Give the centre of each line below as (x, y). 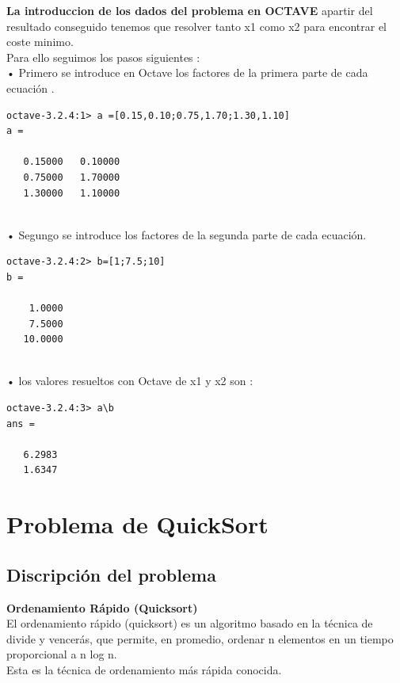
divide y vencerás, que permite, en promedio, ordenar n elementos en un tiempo (200, 638)
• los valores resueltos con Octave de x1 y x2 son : (130, 381)
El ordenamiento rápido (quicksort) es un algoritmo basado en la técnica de (190, 623)
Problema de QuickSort (137, 524)
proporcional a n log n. (62, 654)
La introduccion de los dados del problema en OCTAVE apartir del (190, 10)
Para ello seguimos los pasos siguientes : (103, 57)
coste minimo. (40, 42)
